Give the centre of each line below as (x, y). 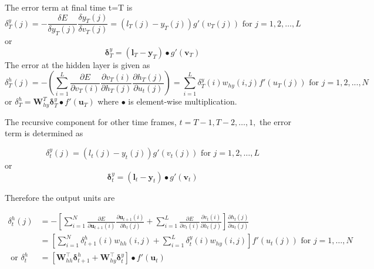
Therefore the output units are (60, 197)
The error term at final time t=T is (69, 7)
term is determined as (44, 133)
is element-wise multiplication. (183, 101)
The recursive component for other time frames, (91, 121)
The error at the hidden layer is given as (78, 64)
